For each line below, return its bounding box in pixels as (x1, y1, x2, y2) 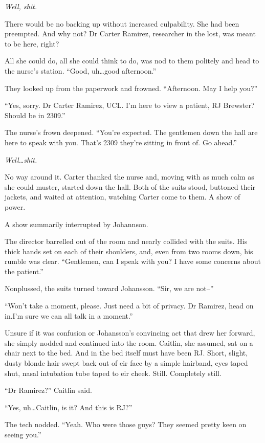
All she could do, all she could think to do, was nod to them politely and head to (5, 55, 259, 66)
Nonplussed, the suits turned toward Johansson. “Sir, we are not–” (5, 283, 214, 294)
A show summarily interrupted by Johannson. (5, 218, 148, 229)
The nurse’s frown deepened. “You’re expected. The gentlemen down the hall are (5, 127, 258, 138)
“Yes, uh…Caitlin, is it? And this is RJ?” (5, 402, 132, 412)
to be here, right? (5, 38, 59, 49)
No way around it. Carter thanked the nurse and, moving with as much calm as (5, 171, 254, 182)
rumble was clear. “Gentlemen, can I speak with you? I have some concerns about (5, 256, 261, 267)
